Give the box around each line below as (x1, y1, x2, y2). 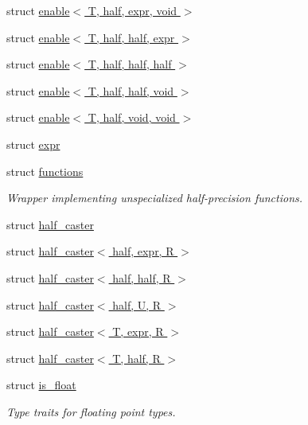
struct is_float (6, 376, 76, 393)
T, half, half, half (88, 56, 172, 72)
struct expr (6, 135, 60, 152)
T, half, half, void (88, 82, 174, 99)
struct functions (6, 162, 84, 179)
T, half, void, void (88, 109, 176, 126)
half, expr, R (112, 243, 174, 259)
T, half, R (112, 349, 161, 366)
